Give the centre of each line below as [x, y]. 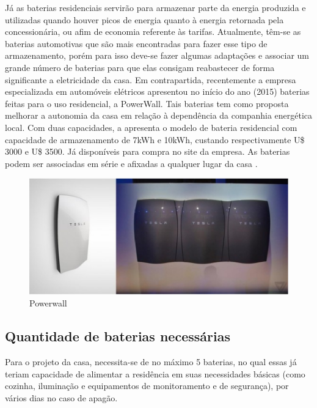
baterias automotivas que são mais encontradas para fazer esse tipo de [136, 43]
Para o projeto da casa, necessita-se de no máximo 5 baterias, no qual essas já [151, 362]
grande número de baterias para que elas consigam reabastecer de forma [140, 67]
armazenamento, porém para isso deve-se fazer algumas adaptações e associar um [157, 55]
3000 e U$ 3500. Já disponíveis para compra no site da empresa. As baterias [148, 151]
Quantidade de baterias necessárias [118, 336]
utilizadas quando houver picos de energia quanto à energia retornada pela [144, 19]
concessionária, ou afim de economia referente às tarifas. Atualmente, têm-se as [153, 32]
